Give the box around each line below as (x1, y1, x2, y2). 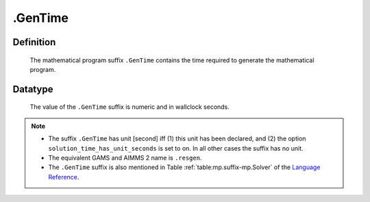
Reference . (48, 173, 79, 181)
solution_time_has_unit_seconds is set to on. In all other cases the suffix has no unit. (48, 144, 304, 152)
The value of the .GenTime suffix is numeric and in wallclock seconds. (29, 103, 230, 111)
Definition (12, 36, 56, 48)
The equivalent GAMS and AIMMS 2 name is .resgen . (48, 153, 202, 162)
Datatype (12, 83, 53, 95)
